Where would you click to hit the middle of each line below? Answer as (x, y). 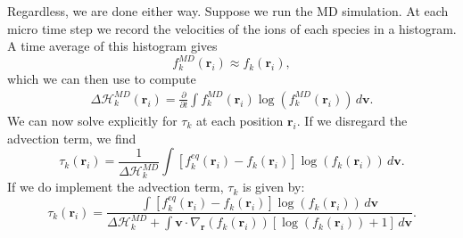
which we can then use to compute (102, 79)
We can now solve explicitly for (92, 120)
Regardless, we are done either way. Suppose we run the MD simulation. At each (228, 11)
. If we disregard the (352, 120)
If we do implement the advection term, (116, 187)
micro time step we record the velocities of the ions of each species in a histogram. (232, 28)
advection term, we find (72, 138)
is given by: (274, 187)
